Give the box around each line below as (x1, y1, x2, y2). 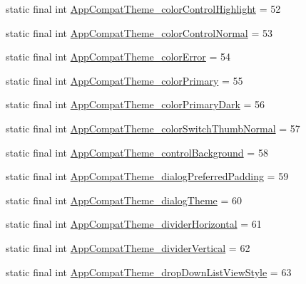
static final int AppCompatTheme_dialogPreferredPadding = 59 (6, 169, 289, 184)
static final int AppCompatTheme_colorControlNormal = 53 (6, 25, 272, 40)
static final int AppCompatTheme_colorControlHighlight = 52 (6, 1, 281, 16)
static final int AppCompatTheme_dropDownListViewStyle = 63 (6, 264, 292, 279)
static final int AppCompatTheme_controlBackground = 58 (6, 144, 268, 159)
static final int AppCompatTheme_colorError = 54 (6, 49, 231, 64)
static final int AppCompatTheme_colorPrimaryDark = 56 (6, 97, 265, 112)
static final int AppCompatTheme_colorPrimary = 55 (6, 73, 243, 88)
